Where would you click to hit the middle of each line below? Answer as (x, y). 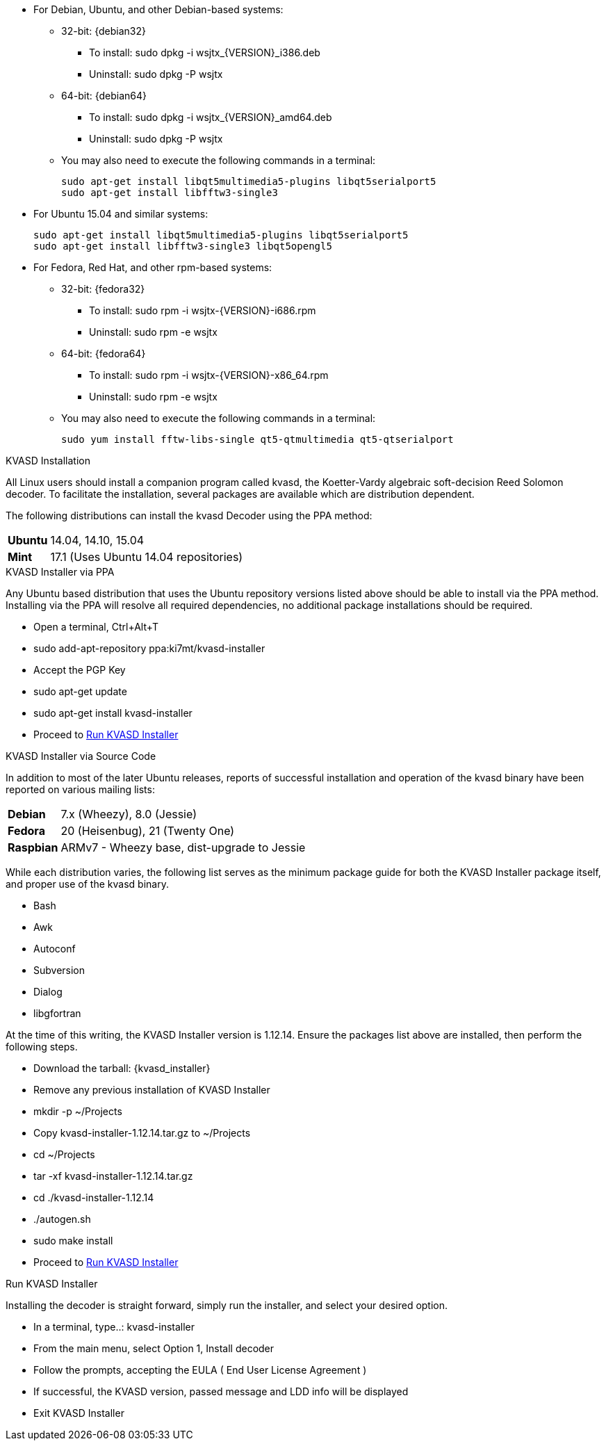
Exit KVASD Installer (79, 1413)
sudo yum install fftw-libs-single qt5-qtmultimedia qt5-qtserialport (257, 439)
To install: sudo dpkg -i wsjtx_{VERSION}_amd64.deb (211, 117)
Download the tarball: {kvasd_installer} (122, 1068)
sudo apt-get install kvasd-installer (113, 713)
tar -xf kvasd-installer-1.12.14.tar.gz (113, 1176)
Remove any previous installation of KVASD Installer (152, 1090)
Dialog (48, 992)
